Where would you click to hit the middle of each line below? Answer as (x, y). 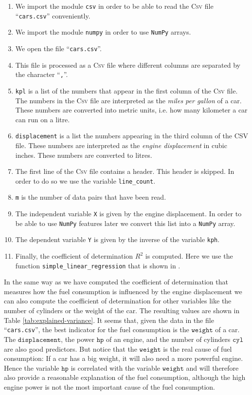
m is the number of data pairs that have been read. (91, 197)
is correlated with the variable (115, 367)
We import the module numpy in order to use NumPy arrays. (103, 32)
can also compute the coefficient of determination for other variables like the (118, 301)
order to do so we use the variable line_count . (85, 180)
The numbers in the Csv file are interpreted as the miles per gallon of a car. (128, 100)
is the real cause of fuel (198, 348)
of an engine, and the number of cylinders (168, 339)
